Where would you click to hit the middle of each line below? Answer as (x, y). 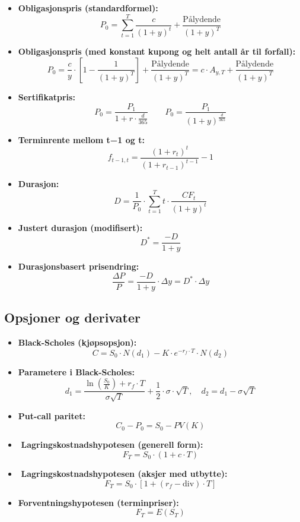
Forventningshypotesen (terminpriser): (98, 502)
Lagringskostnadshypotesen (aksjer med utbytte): (124, 473)
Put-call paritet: (52, 415)
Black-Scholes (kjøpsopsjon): (77, 342)
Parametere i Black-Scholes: (76, 371)
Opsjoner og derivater (72, 317)
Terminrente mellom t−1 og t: (81, 139)
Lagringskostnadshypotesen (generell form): (112, 445)
